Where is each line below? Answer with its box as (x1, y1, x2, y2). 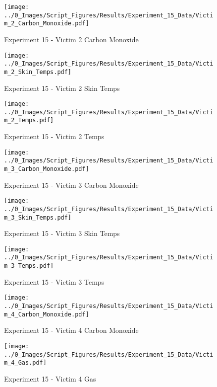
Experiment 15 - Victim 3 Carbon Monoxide (4, 179, 139, 190)
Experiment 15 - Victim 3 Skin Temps (4, 228, 120, 238)
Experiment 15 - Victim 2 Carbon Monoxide (4, 34, 139, 44)
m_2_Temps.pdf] (4, 117, 54, 124)
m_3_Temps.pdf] (4, 262, 54, 270)
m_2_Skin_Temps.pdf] (4, 68, 72, 76)
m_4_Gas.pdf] (4, 359, 47, 367)
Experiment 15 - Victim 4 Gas (4, 373, 96, 384)
